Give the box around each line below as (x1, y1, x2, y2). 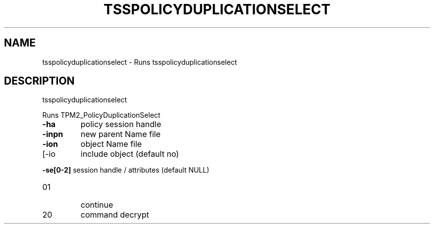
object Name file (80, 139, 142, 149)
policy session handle (80, 119, 162, 130)
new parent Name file (80, 129, 161, 139)
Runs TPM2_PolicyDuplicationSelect (42, 111, 161, 120)
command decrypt (80, 210, 149, 220)
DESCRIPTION (4, 75, 75, 88)
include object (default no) (80, 149, 179, 159)
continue (80, 200, 113, 210)
